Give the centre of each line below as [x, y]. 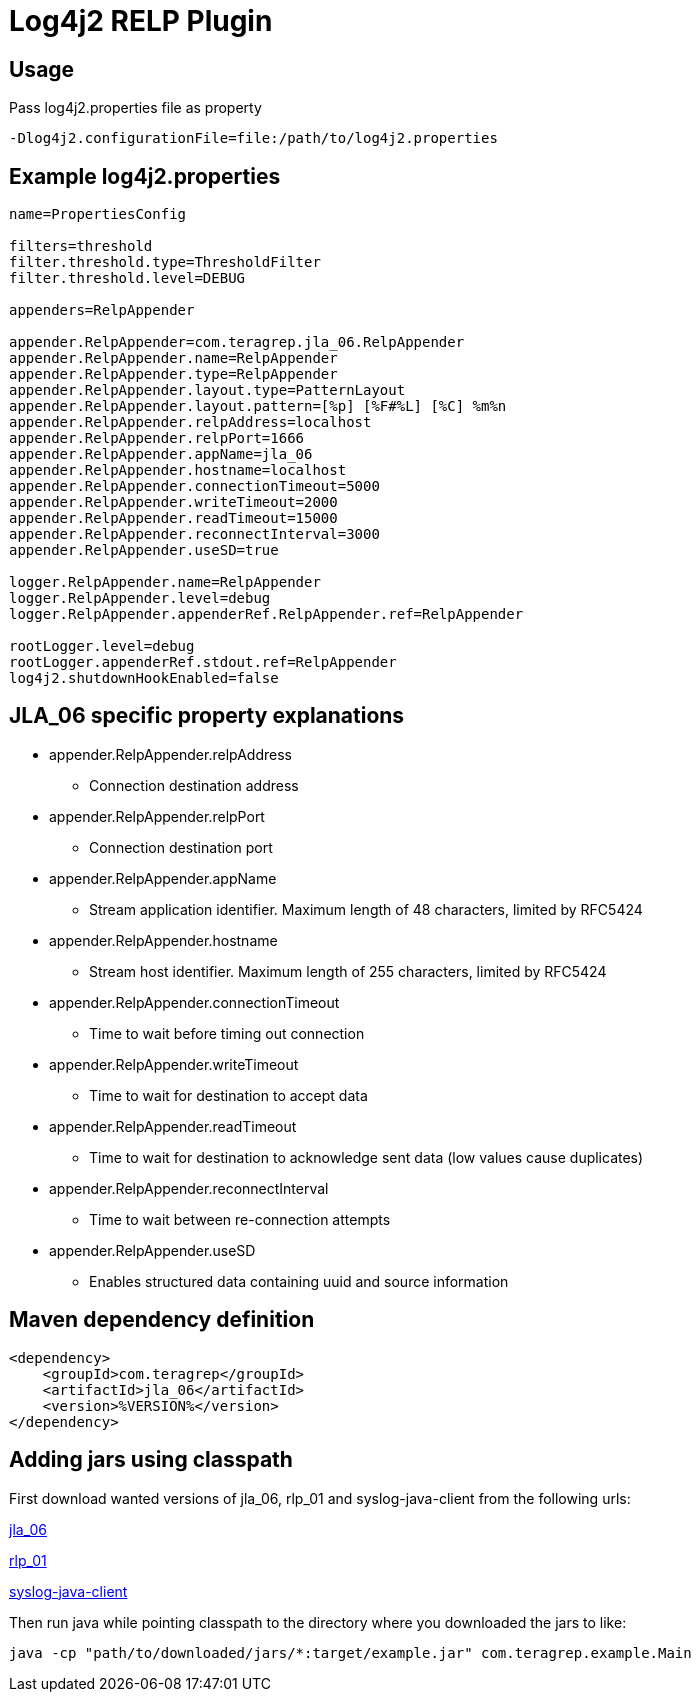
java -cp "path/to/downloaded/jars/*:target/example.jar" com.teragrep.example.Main [350, 1652]
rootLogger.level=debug [102, 646]
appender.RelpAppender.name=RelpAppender [173, 358]
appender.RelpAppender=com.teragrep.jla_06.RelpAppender [237, 342]
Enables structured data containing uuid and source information [299, 1281]
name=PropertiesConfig [98, 214]
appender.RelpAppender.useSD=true [144, 550]
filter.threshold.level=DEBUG [127, 278]
